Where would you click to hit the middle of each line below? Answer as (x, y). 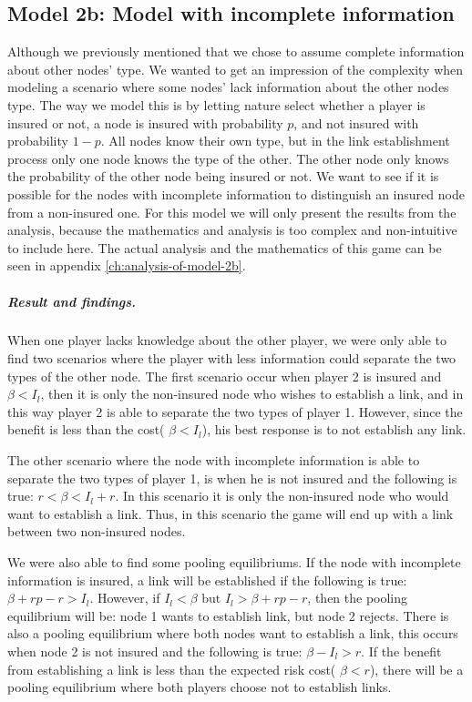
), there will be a (416, 669)
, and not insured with (356, 122)
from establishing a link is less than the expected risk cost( (172, 669)
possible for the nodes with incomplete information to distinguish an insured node (236, 193)
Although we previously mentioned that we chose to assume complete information (236, 51)
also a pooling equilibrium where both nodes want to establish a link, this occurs (233, 633)
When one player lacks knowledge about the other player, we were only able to (227, 340)
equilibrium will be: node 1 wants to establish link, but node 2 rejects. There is (228, 615)
